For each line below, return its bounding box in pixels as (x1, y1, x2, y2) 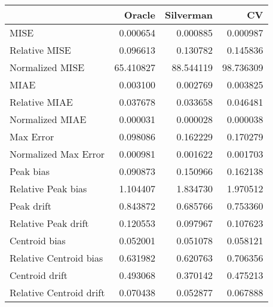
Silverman (164, 8, 213, 22)
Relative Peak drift (10, 216, 89, 230)
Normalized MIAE (10, 112, 87, 126)
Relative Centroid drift (10, 285, 105, 299)
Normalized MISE (10, 60, 85, 74)
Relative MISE (10, 43, 71, 57)
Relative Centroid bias (10, 251, 103, 265)
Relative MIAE (10, 95, 73, 109)
